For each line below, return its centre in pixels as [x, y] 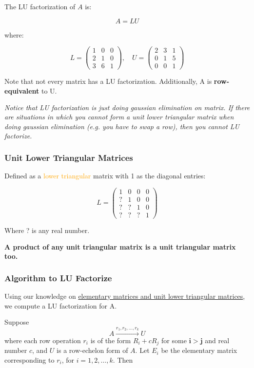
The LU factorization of [40, 6]
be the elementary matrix [199, 350]
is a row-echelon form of [92, 350]
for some [174, 340]
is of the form [111, 340]
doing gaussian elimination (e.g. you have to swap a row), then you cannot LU [122, 126]
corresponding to [29, 359]
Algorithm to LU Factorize [58, 278]
